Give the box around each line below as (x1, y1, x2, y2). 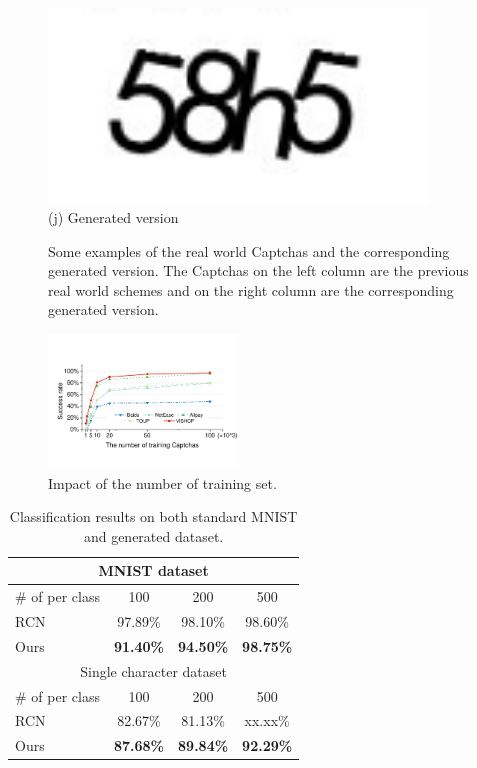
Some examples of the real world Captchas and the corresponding (48, 240, 450, 261)
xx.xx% (244, 710, 290, 731)
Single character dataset (80, 660, 227, 681)
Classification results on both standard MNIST (9, 506, 298, 527)
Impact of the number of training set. (48, 472, 277, 493)
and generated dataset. (83, 525, 224, 546)
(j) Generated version (48, 207, 179, 228)
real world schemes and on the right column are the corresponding (48, 279, 454, 300)
